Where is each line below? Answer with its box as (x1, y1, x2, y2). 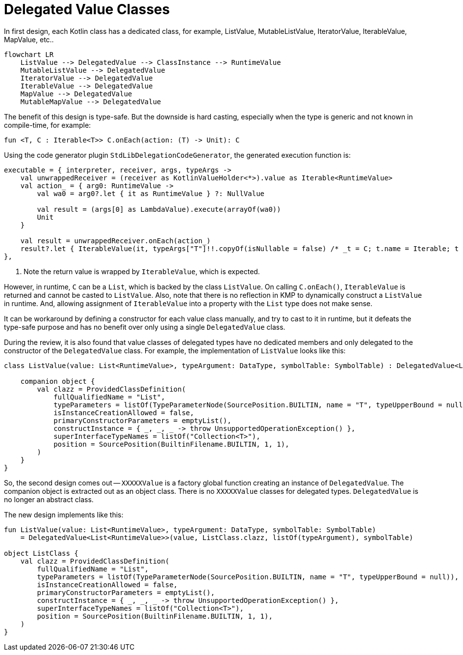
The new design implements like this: (4, 510, 124, 519)
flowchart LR (4, 50, 54, 58)
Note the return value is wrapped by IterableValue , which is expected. (24, 267, 260, 276)
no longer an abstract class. (4, 495, 94, 504)
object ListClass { (4, 549, 78, 557)
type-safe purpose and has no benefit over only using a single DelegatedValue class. (4, 322, 285, 331)
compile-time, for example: (4, 120, 91, 129)
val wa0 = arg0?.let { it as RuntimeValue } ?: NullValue (37, 189, 265, 198)
